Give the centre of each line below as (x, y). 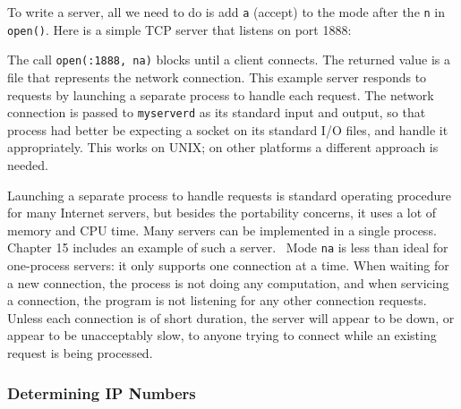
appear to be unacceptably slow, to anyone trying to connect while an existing (222, 335)
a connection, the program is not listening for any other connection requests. (217, 300)
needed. (28, 165)
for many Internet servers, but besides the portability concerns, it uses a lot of (222, 213)
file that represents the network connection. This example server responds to (217, 77)
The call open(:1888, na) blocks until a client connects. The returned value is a (229, 60)
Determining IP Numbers (102, 392)
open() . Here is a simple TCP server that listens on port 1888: (179, 29)
